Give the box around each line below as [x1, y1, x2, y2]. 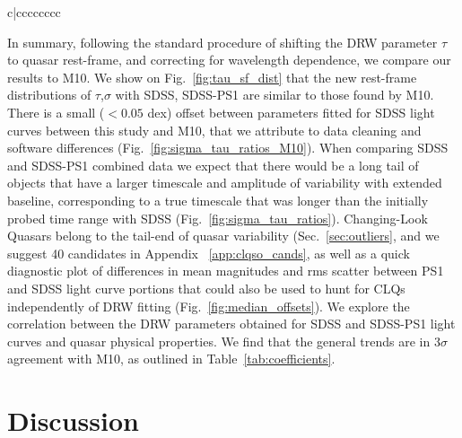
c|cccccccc [7, 3, 61, 21]
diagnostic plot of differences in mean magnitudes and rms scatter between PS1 [7, 261, 444, 280]
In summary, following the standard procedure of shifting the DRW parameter [7, 32, 438, 51]
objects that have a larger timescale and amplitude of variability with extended [7, 173, 442, 192]
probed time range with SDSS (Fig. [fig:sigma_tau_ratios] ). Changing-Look [7, 208, 428, 227]
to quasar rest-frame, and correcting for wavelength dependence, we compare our [7, 50, 451, 69]
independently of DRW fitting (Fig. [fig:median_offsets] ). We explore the [7, 296, 410, 315]
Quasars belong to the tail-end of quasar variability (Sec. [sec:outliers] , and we [7, 226, 440, 245]
